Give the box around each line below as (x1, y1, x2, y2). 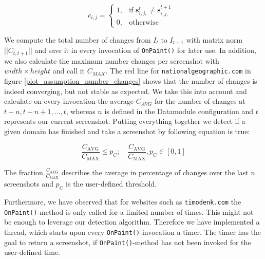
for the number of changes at (154, 96, 245, 106)
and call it (52, 65, 85, 76)
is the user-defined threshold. (66, 178, 157, 189)
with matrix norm (186, 34, 243, 45)
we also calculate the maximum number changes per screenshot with (4, 55, 219, 66)
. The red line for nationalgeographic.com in (105, 65, 251, 76)
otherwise (129, 18, 159, 26)
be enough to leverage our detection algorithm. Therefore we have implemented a (4, 216, 260, 227)
